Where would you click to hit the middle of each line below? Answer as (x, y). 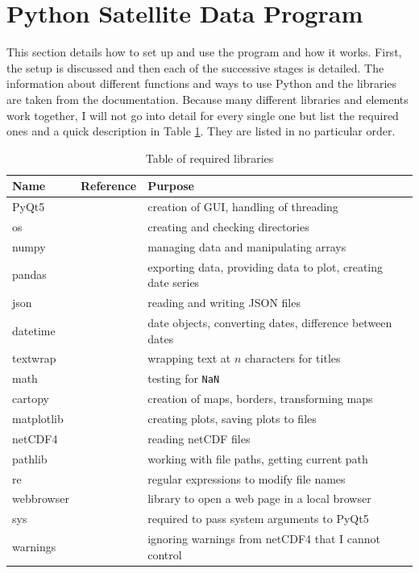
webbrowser (41, 498)
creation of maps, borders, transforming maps (260, 399)
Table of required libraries (209, 158)
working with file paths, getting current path (258, 458)
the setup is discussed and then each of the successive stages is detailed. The (195, 67)
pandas (29, 274)
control (165, 554)
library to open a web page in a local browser (259, 498)
